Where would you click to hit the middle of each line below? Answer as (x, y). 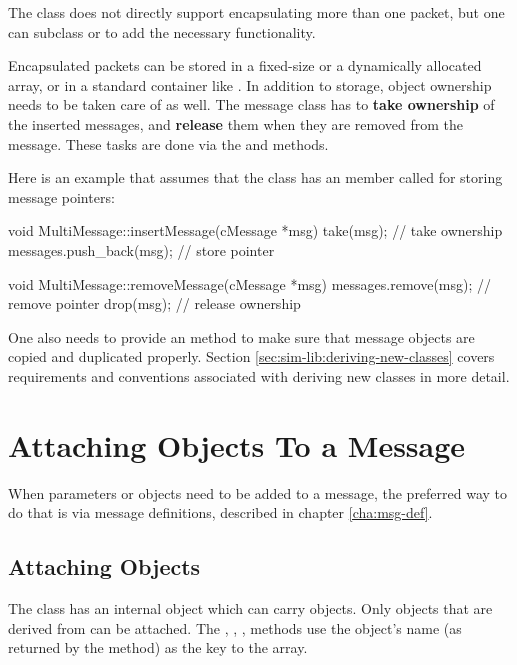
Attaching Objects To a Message (237, 444)
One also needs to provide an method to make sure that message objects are (241, 336)
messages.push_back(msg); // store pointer (141, 249)
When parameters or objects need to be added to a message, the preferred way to (258, 492)
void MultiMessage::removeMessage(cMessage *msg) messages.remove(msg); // (250, 283)
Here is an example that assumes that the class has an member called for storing (255, 177)
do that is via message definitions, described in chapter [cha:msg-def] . (220, 512)
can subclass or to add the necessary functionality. (162, 31)
